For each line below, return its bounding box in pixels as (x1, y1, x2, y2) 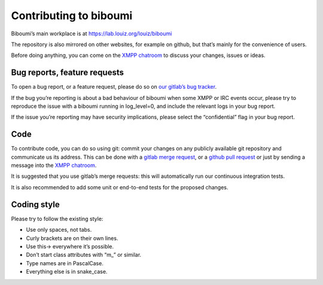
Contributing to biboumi (11, 9, 133, 22)
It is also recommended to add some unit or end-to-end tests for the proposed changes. (11, 183, 228, 191)
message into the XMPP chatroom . (11, 162, 97, 169)
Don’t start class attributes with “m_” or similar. (26, 251, 142, 259)
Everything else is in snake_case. (26, 268, 108, 275)
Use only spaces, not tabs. (26, 226, 92, 234)
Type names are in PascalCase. (26, 259, 104, 266)
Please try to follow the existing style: (11, 215, 103, 222)
